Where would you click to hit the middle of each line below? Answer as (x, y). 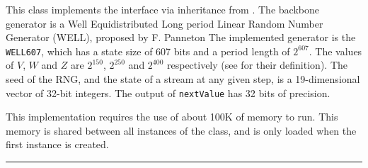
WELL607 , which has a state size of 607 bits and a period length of (148, 51)
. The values (335, 51)
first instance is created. (57, 144)
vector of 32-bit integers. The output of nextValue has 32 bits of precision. (168, 93)
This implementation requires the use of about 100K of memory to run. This (172, 117)
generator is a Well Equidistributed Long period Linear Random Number (165, 23)
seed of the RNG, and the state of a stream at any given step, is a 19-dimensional (183, 79)
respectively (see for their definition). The (257, 65)
